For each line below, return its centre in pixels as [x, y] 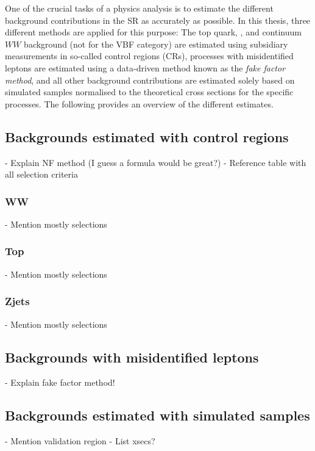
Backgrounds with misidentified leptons [132, 357]
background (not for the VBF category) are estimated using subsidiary [156, 44]
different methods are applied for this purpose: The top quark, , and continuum [153, 32]
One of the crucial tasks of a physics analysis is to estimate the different [139, 8]
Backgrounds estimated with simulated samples [157, 415]
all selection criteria [41, 174]
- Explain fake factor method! [60, 382]
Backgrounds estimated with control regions [147, 136]
